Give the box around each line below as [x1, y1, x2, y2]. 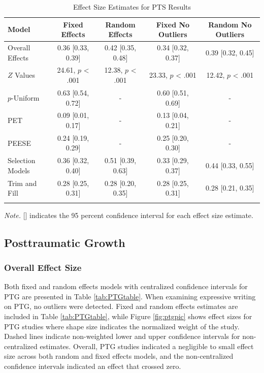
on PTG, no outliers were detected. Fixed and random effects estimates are [4, 301, 238, 312]
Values [15, 70, 35, 80]
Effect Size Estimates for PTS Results [73, 2, 191, 12]
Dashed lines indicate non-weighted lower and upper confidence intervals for [4, 331, 240, 341]
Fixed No [156, 19, 190, 29]
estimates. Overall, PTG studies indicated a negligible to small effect [40, 340, 254, 351]
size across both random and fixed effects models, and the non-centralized [4, 351, 234, 361]
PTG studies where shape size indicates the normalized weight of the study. [4, 321, 240, 331]
